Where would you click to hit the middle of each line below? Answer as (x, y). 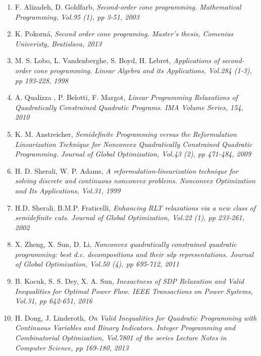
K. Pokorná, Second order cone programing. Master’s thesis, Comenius (124, 34)
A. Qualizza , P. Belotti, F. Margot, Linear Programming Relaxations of (126, 97)
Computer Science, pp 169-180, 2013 (72, 347)
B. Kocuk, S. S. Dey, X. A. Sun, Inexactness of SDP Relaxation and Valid (129, 281)
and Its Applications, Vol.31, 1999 (68, 190)
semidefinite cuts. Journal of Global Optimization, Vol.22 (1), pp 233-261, (130, 217)
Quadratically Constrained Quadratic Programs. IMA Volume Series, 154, (129, 107)
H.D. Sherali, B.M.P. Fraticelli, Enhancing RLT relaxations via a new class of (135, 207)
